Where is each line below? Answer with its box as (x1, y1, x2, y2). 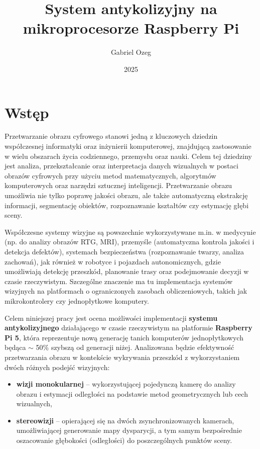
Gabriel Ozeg (110, 47, 152, 57)
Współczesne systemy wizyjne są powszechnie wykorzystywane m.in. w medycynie (5, 226, 256, 237)
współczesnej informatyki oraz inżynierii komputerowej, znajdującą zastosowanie (5, 141, 251, 151)
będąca (5, 342, 26, 352)
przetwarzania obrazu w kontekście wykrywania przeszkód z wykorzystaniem (5, 351, 240, 362)
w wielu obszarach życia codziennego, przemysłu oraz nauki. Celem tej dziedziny (5, 150, 252, 161)
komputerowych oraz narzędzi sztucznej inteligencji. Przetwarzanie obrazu (5, 180, 232, 191)
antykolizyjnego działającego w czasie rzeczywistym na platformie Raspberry (5, 322, 252, 333)
